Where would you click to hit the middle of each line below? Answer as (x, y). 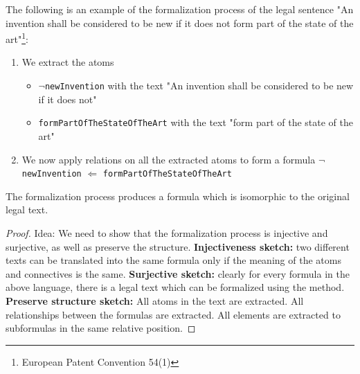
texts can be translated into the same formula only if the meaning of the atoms (173, 260)
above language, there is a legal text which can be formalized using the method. (175, 287)
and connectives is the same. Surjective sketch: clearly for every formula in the (178, 273)
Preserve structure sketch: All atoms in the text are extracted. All (155, 300)
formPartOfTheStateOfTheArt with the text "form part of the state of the (196, 122)
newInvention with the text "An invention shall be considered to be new (199, 86)
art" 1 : (17, 38)
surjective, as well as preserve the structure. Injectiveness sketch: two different (178, 246)
